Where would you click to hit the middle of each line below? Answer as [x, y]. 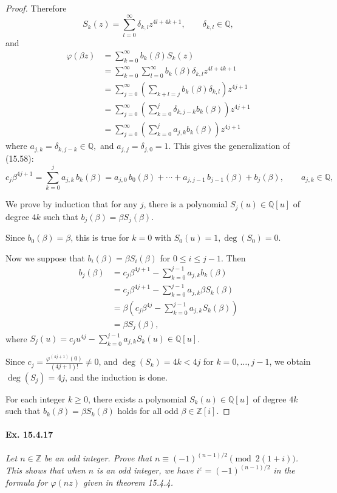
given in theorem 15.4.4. [128, 482]
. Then [233, 257]
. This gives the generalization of [229, 146]
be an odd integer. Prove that [98, 458]
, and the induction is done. [116, 377]
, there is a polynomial [186, 204]
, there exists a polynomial [137, 398]
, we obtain [290, 361]
